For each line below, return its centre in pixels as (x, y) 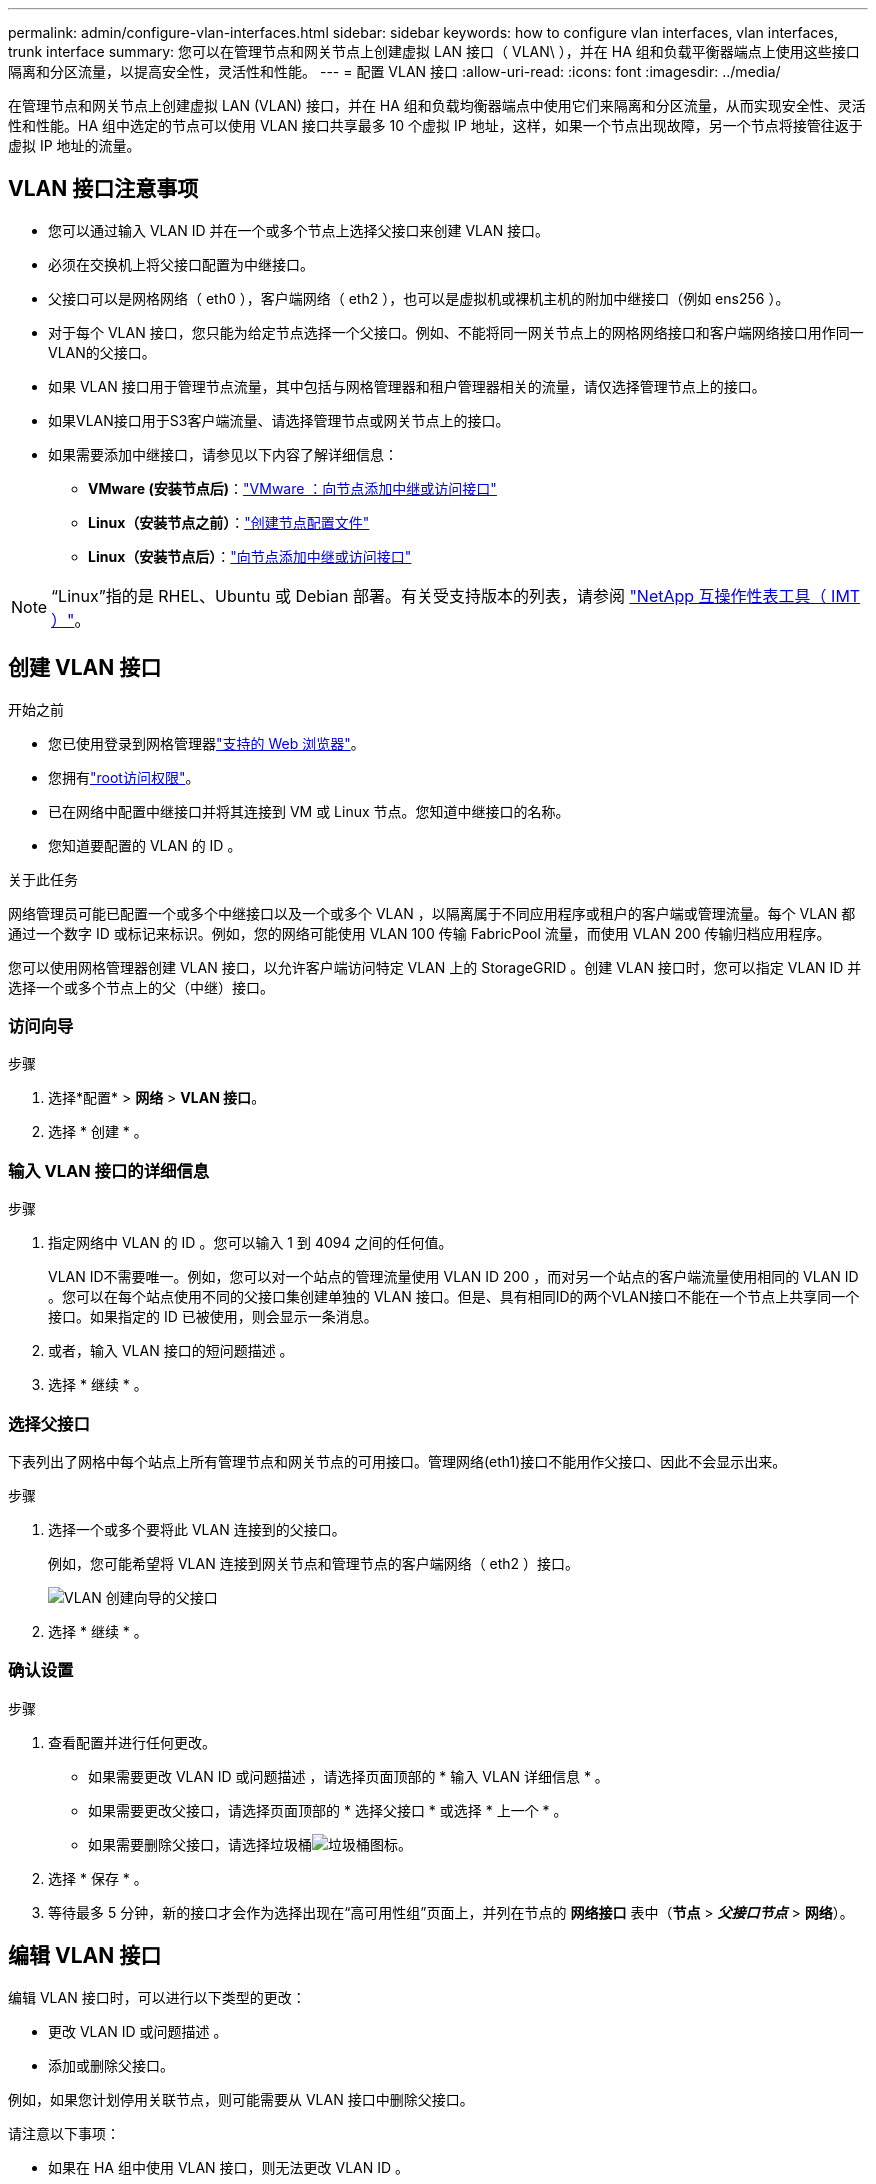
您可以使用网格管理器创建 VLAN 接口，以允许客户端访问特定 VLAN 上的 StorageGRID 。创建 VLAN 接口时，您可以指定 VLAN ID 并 (435, 967)
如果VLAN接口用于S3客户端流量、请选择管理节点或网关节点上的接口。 (279, 420)
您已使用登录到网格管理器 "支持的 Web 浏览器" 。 (206, 743)
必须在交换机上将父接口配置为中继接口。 (181, 264)
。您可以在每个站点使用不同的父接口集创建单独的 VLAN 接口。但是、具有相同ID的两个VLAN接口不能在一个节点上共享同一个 (454, 1297)
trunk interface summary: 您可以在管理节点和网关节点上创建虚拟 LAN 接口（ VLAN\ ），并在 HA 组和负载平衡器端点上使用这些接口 (434, 51)
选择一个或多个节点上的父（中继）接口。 (141, 987)
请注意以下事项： (64, 2133)
